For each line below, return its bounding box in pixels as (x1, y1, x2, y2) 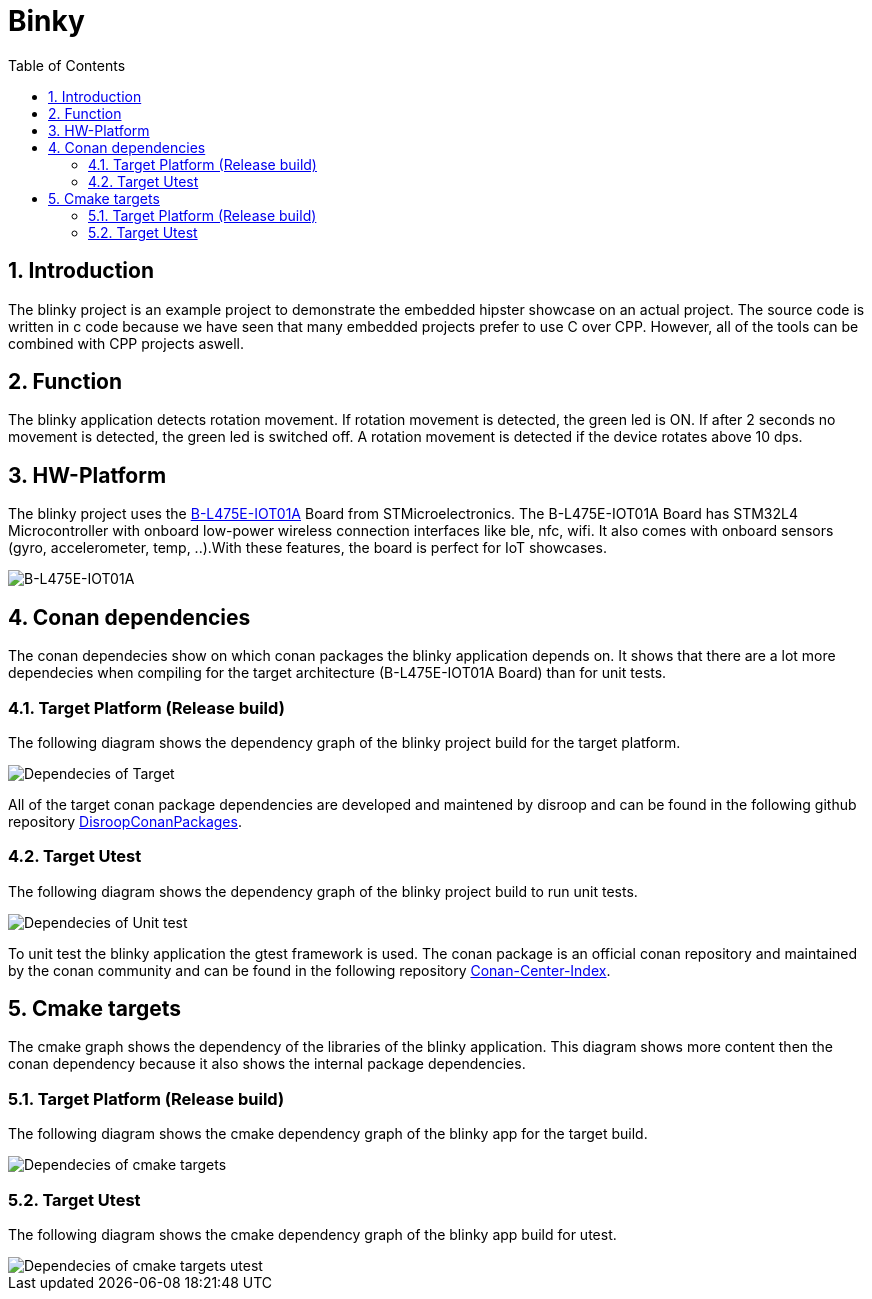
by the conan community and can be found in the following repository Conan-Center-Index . (8, 961, 611, 979)
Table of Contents (8, 56, 126, 74)
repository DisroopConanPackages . (8, 812, 242, 830)
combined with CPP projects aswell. (8, 334, 245, 352)
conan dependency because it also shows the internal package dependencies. (8, 1055, 526, 1073)
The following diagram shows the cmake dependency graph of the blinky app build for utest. (8, 1225, 617, 1243)
